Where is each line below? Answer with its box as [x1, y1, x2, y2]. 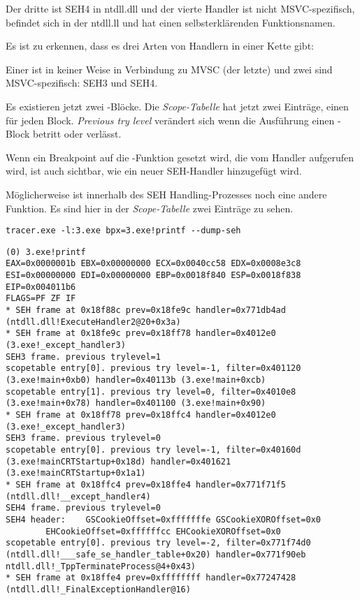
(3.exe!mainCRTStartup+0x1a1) [6, 468, 146, 478]
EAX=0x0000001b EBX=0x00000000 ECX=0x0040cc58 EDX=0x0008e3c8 [6, 258, 301, 269]
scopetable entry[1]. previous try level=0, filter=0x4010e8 [6, 386, 296, 397]
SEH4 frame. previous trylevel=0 [6, 503, 161, 513]
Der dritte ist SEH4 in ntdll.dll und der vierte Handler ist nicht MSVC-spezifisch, [6, 1, 355, 15]
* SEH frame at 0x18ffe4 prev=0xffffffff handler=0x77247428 [6, 573, 296, 583]
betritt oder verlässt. [33, 126, 122, 141]
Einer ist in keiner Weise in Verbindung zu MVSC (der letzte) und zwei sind [6, 61, 333, 76]
